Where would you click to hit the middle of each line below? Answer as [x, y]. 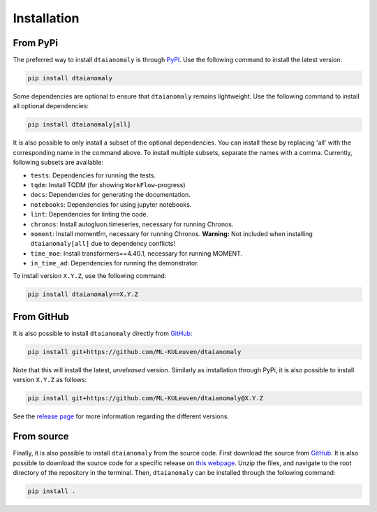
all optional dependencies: [51, 106]
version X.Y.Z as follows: [50, 380]
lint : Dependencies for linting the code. [89, 214]
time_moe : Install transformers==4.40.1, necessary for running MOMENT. [136, 253]
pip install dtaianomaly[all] [79, 125]
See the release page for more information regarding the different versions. [121, 416]
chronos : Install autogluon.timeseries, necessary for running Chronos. [132, 224]
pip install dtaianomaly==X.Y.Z [83, 294]
